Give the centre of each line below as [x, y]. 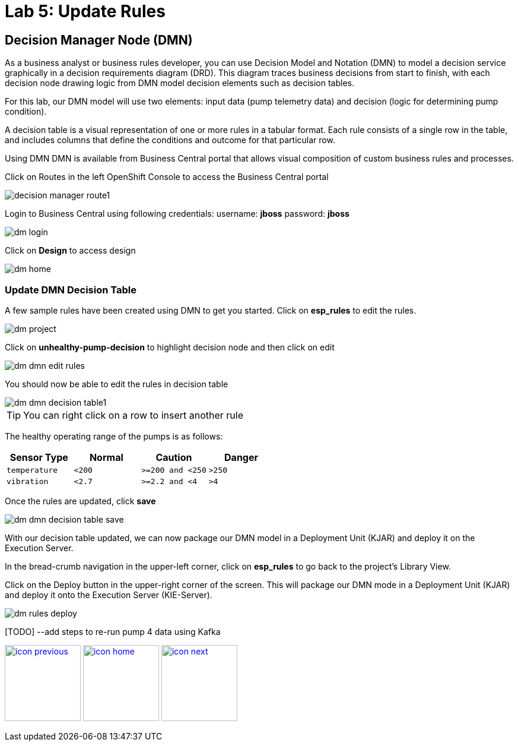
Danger [241, 457]
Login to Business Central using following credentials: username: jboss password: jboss [177, 214]
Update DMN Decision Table [71, 290]
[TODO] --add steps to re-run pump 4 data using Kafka [113, 631]
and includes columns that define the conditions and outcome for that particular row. [170, 140]
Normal [106, 457]
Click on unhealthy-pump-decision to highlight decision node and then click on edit [170, 347]
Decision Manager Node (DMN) [99, 40]
